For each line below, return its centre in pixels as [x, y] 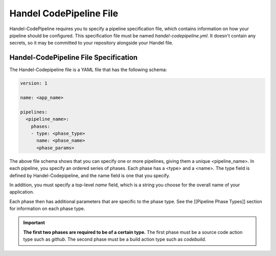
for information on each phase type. [47, 209]
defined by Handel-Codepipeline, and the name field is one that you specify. [90, 175]
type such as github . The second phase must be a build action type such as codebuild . [115, 239]
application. [22, 192]
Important [34, 223]
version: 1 [34, 83]
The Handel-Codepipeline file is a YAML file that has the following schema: [88, 70]
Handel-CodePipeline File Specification [74, 58]
